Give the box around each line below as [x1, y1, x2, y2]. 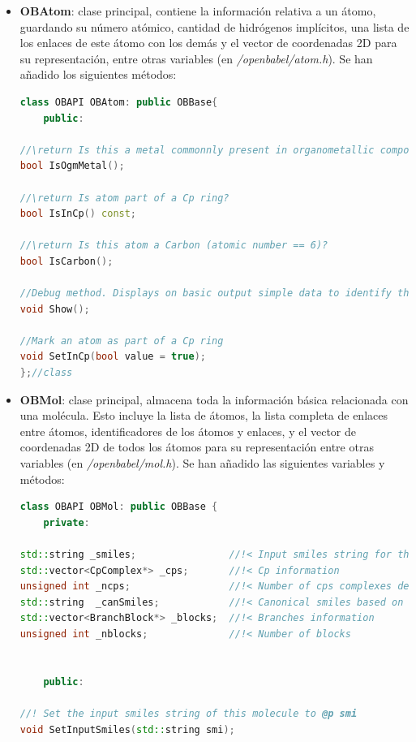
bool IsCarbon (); [19, 255, 114, 267]
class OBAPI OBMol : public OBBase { [19, 501, 218, 513]
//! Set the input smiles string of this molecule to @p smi [19, 707, 358, 719]
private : [43, 516, 90, 528]
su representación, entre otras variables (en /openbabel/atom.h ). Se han [19, 50, 373, 67]
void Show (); [19, 303, 90, 315]
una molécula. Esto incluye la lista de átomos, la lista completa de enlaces [19, 407, 388, 424]
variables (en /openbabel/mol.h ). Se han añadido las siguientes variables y [19, 455, 385, 472]
